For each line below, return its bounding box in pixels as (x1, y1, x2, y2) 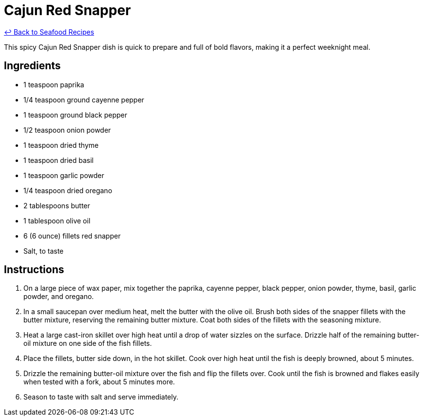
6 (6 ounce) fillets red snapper (23, 231, 121, 240)
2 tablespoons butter (23, 201, 90, 210)
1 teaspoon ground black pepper (23, 110, 128, 119)
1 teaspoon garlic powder (23, 171, 104, 180)
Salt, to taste (23, 246, 64, 255)
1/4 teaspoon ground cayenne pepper (23, 95, 144, 104)
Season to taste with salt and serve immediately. (23, 393, 178, 401)
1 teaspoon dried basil (23, 156, 94, 164)
